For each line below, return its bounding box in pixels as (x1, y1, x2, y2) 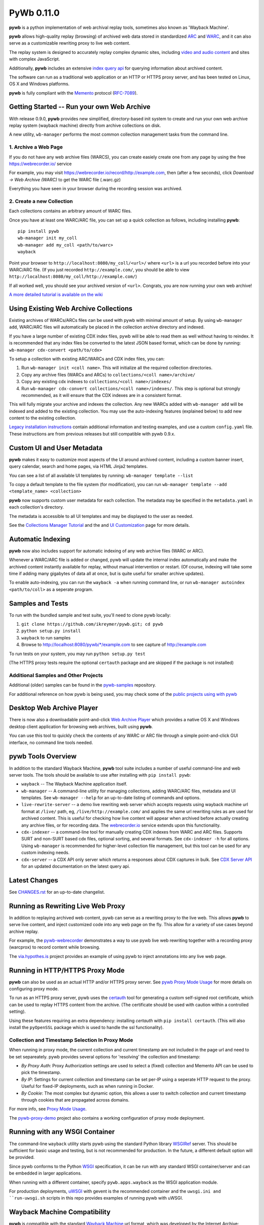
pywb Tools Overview (9, 752, 77, 760)
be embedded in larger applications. (9, 1170, 82, 1176)
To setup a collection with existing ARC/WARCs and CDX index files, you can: (9, 356, 165, 362)
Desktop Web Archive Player (9, 704, 98, 712)
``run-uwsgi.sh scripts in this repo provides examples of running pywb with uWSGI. (9, 1195, 183, 1201)
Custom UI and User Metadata (9, 443, 103, 452)
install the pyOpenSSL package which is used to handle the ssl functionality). (9, 1025, 164, 1030)
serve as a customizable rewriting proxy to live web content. (9, 40, 131, 46)
